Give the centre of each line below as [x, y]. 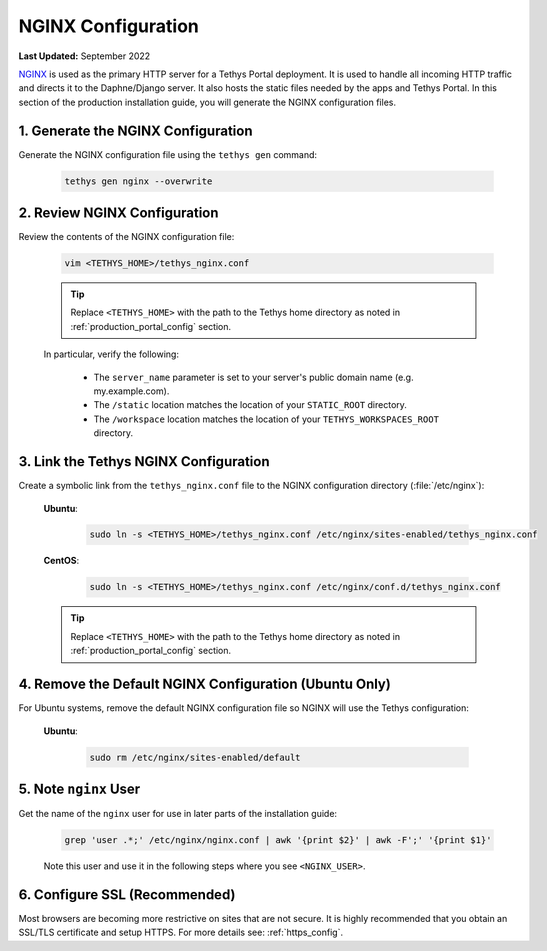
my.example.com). [131, 391]
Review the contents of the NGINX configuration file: [126, 237]
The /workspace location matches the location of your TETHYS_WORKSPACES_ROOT [266, 419]
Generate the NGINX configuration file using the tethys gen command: [168, 154]
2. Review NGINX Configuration [118, 213]
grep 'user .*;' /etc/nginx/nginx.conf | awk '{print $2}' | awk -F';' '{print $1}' [278, 839]
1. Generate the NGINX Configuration [135, 130]
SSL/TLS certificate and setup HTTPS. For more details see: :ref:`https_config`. [181, 932]
